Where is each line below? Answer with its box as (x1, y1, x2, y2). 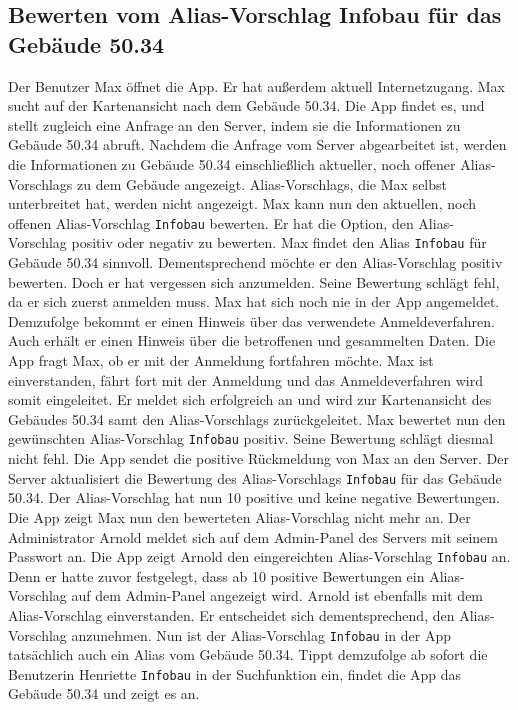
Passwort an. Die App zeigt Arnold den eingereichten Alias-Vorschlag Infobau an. (8, 546, 511, 567)
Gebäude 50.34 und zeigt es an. (8, 683, 200, 704)
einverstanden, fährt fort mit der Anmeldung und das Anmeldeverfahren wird (8, 369, 483, 390)
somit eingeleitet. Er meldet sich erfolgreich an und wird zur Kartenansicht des (8, 389, 492, 410)
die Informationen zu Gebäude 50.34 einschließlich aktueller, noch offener (8, 153, 456, 174)
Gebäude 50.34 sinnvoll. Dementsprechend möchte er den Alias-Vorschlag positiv (8, 252, 503, 273)
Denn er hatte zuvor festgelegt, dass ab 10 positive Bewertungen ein (8, 565, 425, 586)
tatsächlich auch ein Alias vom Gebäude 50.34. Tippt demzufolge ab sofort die (8, 644, 488, 665)
